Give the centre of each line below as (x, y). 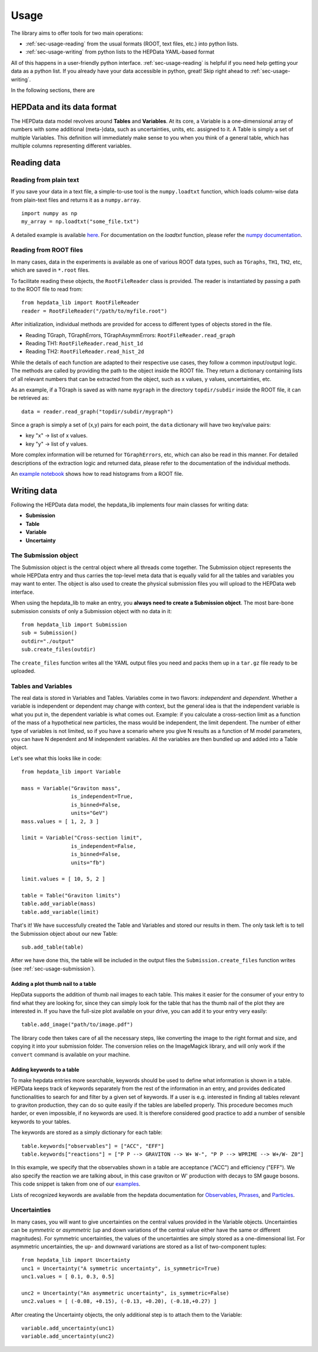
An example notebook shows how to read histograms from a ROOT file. (97, 474)
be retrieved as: (30, 398)
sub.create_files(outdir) (59, 649)
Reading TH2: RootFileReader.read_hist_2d (85, 351)
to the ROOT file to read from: (47, 289)
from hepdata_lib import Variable (71, 772)
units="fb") (88, 863)
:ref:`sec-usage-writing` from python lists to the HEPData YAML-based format (120, 52)
